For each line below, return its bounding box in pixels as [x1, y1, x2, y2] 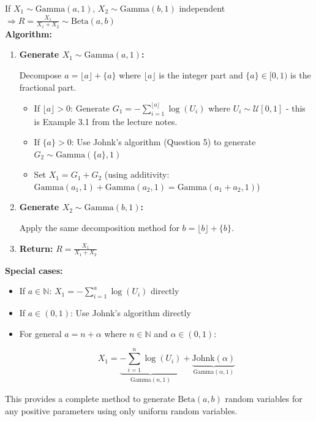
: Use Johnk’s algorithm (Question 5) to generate [71, 135, 256, 148]
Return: [19, 241, 53, 254]
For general [19, 327, 62, 339]
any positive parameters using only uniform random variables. [5, 404, 238, 417]
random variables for [225, 392, 303, 405]
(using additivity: [104, 168, 170, 181]
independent [179, 2, 225, 14]
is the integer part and [159, 69, 243, 82]
